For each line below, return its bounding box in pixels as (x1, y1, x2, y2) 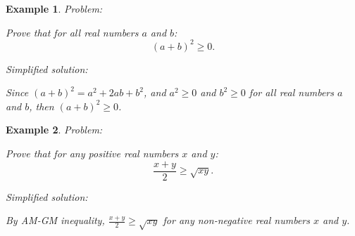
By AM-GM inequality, (6, 213, 105, 228)
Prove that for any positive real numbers (6, 146, 179, 161)
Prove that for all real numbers (6, 25, 139, 39)
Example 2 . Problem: (6, 122, 103, 137)
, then (29, 98, 54, 113)
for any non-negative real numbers (163, 213, 310, 228)
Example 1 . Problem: (6, 1, 103, 15)
